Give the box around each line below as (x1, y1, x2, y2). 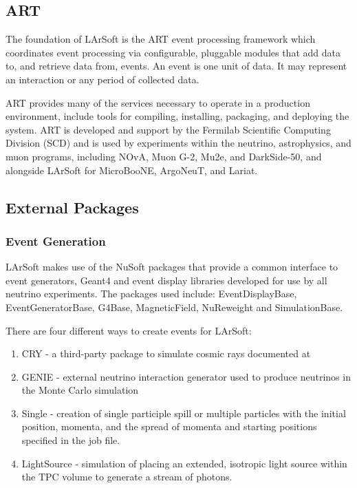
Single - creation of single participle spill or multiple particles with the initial (21, 405, 346, 420)
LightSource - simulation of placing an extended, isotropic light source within (21, 456, 347, 470)
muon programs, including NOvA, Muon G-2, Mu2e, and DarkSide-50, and (6, 149, 322, 163)
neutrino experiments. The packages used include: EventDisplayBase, (6, 286, 297, 301)
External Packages (6, 196, 139, 218)
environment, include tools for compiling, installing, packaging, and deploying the (6, 109, 349, 123)
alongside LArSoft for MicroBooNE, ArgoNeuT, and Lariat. (6, 162, 258, 177)
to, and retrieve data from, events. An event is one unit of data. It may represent (6, 59, 347, 73)
